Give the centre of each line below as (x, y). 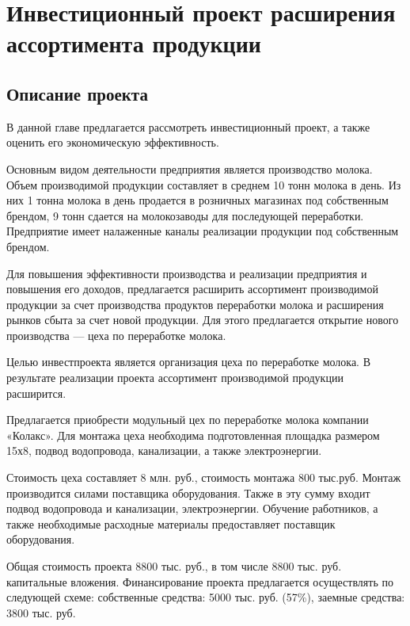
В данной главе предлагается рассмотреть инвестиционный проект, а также (188, 126)
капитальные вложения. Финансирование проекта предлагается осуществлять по (200, 581)
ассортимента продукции (134, 43)
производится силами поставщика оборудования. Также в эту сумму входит (188, 492)
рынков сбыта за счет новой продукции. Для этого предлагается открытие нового (203, 320)
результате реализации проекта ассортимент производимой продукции (175, 378)
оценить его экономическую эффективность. (113, 142)
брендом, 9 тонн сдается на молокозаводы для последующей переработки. (185, 215)
